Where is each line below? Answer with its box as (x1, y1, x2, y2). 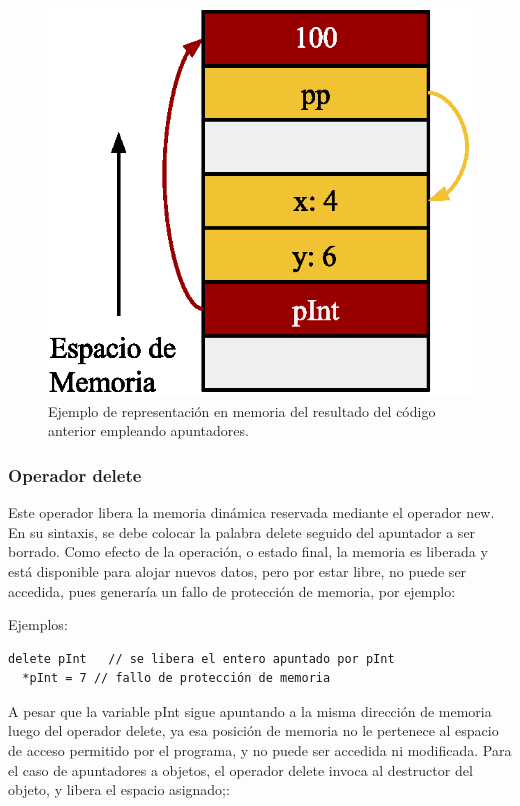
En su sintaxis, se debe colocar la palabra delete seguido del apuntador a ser (8, 521, 476, 542)
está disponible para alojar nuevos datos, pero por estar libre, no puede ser (8, 560, 467, 581)
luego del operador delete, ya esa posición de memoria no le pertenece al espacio (8, 720, 499, 741)
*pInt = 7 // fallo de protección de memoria (22, 671, 331, 686)
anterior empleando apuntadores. (48, 420, 249, 441)
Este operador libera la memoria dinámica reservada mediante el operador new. (8, 502, 495, 523)
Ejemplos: (8, 614, 68, 635)
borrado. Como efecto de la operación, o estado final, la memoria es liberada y (8, 541, 488, 562)
